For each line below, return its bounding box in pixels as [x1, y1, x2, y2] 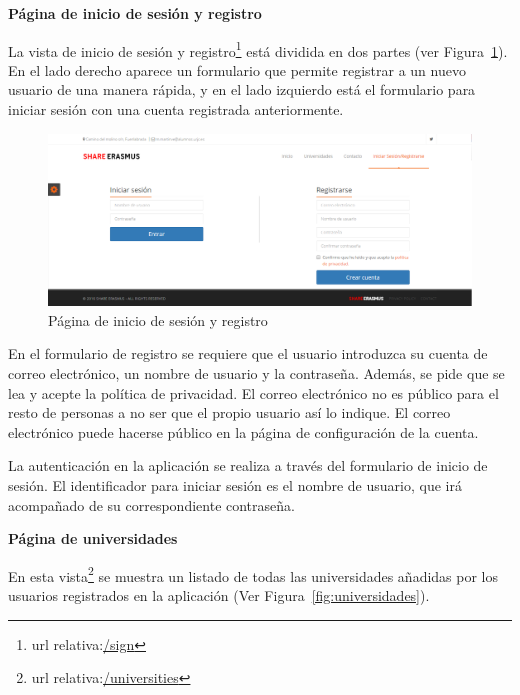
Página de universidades [8, 528, 178, 549]
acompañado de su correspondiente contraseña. [8, 494, 295, 515]
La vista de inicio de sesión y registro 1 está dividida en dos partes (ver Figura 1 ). [8, 37, 508, 61]
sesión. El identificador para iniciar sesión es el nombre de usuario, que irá [8, 475, 462, 496]
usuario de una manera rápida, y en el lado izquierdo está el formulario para [8, 79, 476, 100]
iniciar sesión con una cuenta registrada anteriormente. [8, 99, 344, 120]
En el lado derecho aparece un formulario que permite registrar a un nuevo [8, 59, 466, 80]
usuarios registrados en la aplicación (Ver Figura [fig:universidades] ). [8, 585, 430, 606]
